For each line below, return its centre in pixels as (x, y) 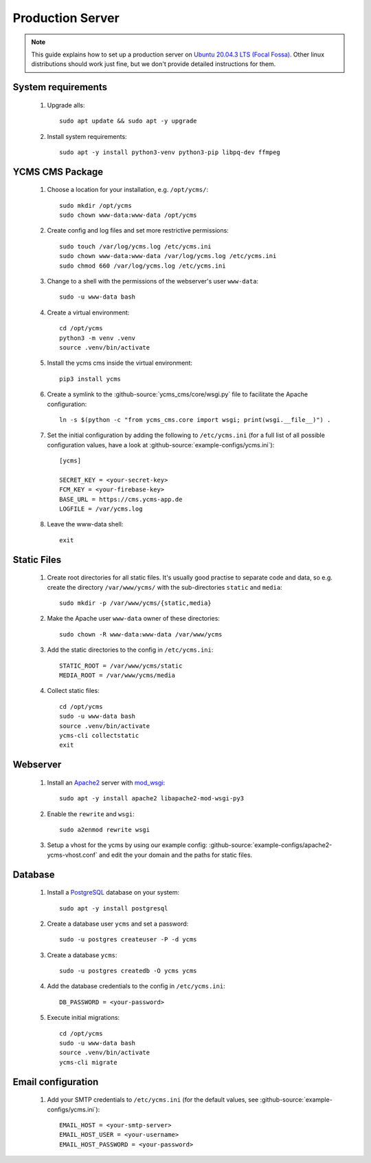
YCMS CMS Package (58, 172)
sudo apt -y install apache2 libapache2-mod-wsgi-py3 (151, 799)
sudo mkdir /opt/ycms (95, 205)
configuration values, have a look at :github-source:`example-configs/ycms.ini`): (161, 445)
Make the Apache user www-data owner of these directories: (133, 619)
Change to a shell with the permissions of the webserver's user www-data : (153, 281)
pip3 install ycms (90, 379)
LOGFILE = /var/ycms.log (101, 509)
